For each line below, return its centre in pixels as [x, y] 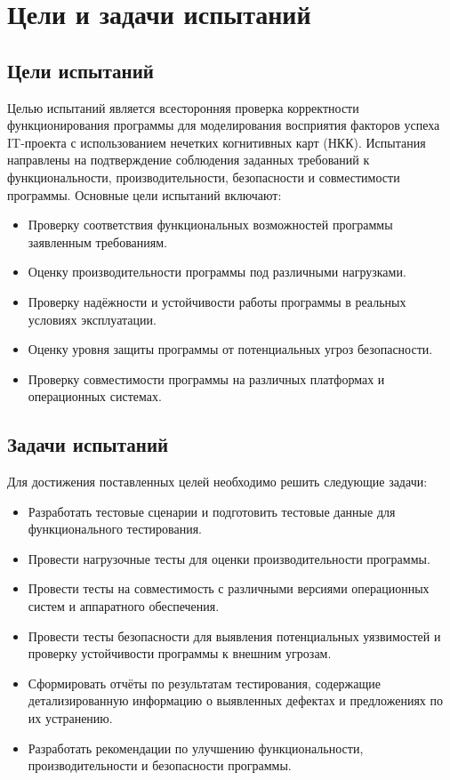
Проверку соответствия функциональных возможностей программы [210, 225]
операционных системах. [95, 396]
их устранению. [70, 718]
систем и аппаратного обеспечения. [124, 606]
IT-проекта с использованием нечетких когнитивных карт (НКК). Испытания [217, 142]
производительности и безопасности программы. [160, 765]
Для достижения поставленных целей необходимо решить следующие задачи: [217, 482]
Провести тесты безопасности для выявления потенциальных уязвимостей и [234, 635]
